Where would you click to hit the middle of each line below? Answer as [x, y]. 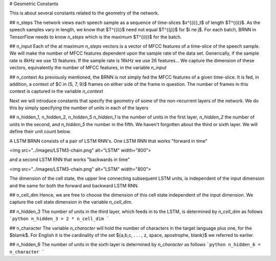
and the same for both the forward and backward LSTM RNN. [74, 185]
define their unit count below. [40, 132]
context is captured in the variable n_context [56, 91]
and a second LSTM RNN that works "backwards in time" [70, 160]
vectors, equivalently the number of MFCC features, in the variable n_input [88, 68]
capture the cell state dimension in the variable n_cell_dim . [71, 202]
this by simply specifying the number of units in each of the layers [79, 108]
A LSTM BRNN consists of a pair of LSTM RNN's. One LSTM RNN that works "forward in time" [109, 141]
